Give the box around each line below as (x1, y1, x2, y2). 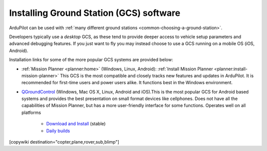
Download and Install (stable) (46, 121, 106, 127)
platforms (21, 109, 42, 115)
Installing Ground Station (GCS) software (9, 7, 180, 18)
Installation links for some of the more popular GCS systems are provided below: (9, 57, 173, 63)
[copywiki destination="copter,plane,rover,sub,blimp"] (9, 139, 120, 145)
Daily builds (46, 128, 70, 134)
